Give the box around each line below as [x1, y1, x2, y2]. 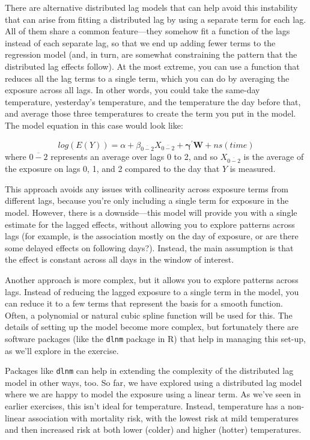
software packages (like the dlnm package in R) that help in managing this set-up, [5, 332, 306, 344]
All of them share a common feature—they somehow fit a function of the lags [5, 25, 290, 37]
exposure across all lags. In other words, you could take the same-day [5, 84, 260, 96]
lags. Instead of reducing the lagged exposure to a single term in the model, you [5, 285, 299, 298]
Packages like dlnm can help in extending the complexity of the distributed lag [5, 364, 294, 377]
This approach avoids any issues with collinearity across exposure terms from [5, 182, 288, 195]
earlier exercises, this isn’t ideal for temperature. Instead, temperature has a [5, 399, 285, 412]
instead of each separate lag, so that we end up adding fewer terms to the [5, 36, 276, 49]
